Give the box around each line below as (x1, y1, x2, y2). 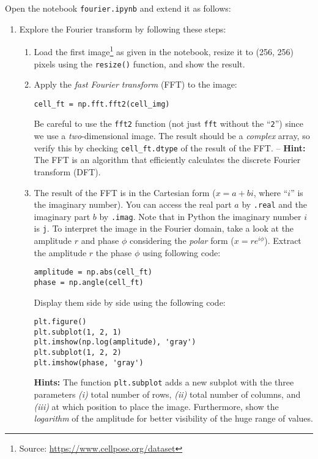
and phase (81, 234, 119, 247)
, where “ (253, 186, 288, 199)
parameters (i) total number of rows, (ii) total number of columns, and (34, 388, 301, 401)
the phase (95, 246, 132, 259)
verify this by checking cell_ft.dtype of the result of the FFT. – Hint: (34, 141, 306, 154)
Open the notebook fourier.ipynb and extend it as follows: (5, 2, 231, 14)
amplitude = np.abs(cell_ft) (34, 268, 152, 277)
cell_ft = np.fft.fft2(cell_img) (34, 99, 170, 108)
